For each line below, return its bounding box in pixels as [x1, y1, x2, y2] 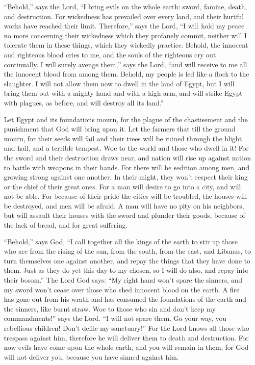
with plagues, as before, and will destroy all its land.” [4, 97, 164, 107]
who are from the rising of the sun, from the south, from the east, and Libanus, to [4, 246, 251, 256]
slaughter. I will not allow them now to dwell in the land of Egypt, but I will [4, 78, 235, 88]
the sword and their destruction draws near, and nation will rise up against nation [4, 152, 251, 162]
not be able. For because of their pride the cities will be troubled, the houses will [4, 191, 247, 201]
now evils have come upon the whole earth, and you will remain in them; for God [4, 342, 249, 352]
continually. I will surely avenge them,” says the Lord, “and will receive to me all [4, 59, 247, 69]
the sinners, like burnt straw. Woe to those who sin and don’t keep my [4, 303, 216, 313]
